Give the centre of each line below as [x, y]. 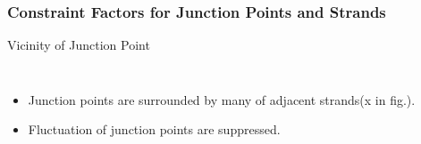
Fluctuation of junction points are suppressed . [154, 129]
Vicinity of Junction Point [79, 45]
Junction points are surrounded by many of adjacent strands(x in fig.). [222, 99]
